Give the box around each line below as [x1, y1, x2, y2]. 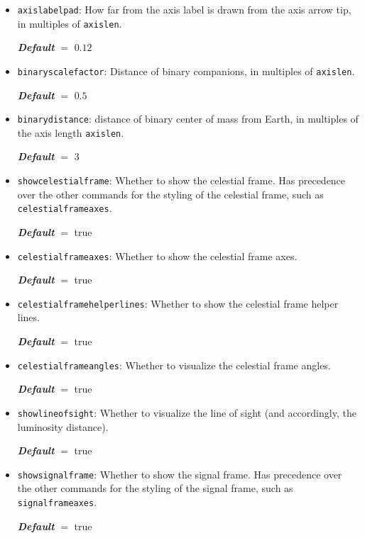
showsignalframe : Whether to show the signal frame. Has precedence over [17, 466, 342, 481]
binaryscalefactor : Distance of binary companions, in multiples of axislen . [17, 63, 355, 78]
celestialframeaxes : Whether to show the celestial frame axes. [17, 248, 298, 263]
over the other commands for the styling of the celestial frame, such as [17, 186, 324, 201]
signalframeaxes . [17, 495, 97, 509]
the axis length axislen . [17, 125, 124, 140]
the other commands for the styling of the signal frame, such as [17, 481, 293, 495]
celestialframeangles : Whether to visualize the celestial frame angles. [17, 357, 331, 372]
